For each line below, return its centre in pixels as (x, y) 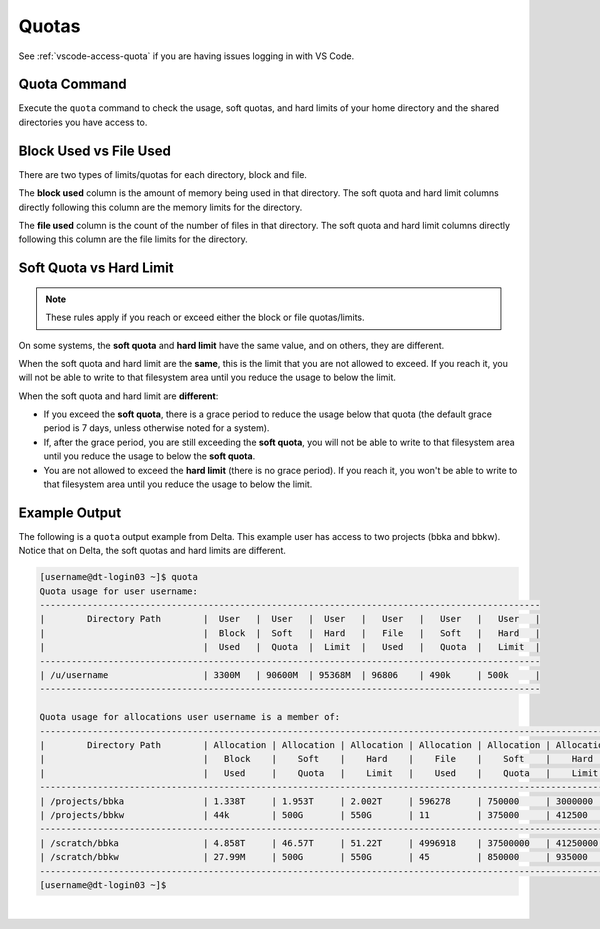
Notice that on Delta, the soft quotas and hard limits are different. (152, 551)
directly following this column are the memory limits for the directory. (160, 207)
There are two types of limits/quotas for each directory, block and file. (162, 174)
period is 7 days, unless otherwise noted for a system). (156, 428)
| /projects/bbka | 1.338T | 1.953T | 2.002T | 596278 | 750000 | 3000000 (316, 801)
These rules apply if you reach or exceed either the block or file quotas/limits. (205, 317)
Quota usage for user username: (119, 591)
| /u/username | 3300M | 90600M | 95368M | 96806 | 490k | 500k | (290, 675)
